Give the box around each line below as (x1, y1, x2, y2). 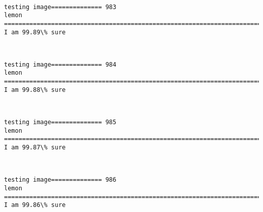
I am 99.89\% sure (4, 28, 66, 36)
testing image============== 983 (4, 3, 116, 11)
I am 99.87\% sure (4, 144, 66, 151)
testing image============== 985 (4, 119, 116, 126)
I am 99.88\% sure (4, 86, 66, 93)
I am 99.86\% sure (4, 201, 66, 209)
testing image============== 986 (4, 176, 116, 184)
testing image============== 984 (4, 61, 116, 68)
